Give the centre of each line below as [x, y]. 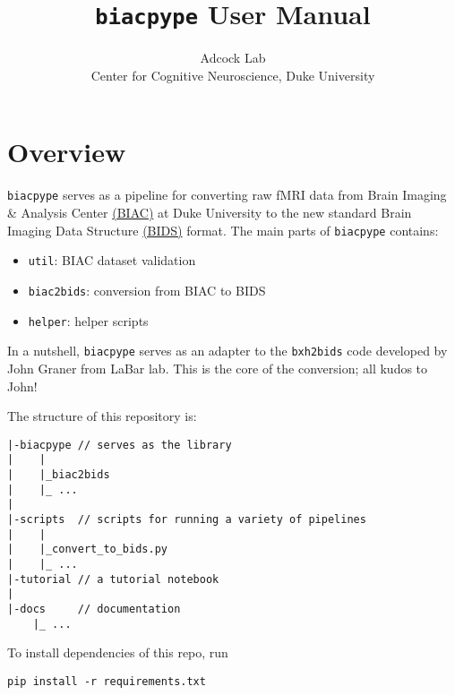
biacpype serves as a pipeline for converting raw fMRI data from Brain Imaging [227, 195]
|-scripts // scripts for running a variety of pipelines [187, 519]
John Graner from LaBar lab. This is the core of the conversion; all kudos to [218, 368]
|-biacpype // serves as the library [120, 445]
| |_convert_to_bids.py [87, 549]
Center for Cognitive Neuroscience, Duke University [233, 75]
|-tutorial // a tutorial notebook [113, 579]
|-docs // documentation [94, 609]
